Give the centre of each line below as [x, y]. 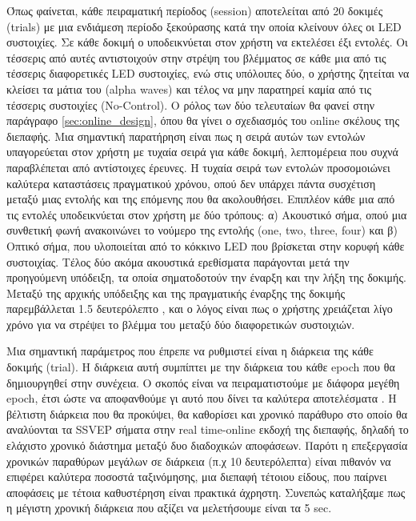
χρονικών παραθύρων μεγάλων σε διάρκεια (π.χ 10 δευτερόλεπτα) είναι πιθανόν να [199, 461]
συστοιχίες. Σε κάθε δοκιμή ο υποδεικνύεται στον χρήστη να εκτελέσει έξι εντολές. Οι [207, 42]
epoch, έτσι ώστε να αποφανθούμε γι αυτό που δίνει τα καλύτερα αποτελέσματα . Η [202, 398]
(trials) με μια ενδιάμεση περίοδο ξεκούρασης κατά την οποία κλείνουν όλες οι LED [204, 26]
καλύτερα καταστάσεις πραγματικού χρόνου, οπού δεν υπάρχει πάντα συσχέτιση [191, 183]
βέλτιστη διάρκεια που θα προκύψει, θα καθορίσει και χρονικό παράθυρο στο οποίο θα [207, 413]
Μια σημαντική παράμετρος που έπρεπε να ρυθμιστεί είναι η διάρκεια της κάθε [190, 351]
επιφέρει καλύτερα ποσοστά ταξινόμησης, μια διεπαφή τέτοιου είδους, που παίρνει [197, 477]
